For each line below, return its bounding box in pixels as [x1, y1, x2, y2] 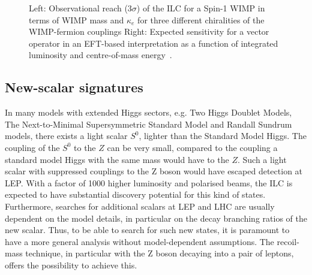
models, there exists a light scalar [5, 129, 128, 142]
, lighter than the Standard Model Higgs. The [139, 129, 307, 142]
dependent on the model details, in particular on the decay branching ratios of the [5, 211, 307, 224]
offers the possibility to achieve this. [5, 258, 137, 271]
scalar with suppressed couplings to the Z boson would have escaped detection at [5, 165, 303, 177]
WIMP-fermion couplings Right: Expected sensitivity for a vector [29, 25, 269, 38]
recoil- [277, 235, 299, 247]
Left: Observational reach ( [29, 2, 128, 14]
